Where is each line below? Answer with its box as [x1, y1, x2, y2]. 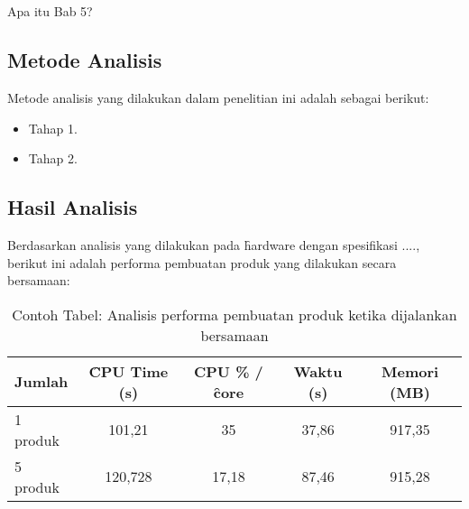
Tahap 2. [28, 149, 78, 168]
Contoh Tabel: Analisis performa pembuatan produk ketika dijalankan [12, 303, 457, 325]
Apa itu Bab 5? [7, 2, 93, 21]
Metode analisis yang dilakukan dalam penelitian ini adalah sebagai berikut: [7, 88, 429, 106]
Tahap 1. [28, 118, 78, 137]
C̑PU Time [88, 360, 169, 382]
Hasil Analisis [7, 193, 138, 221]
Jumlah [14, 371, 69, 393]
